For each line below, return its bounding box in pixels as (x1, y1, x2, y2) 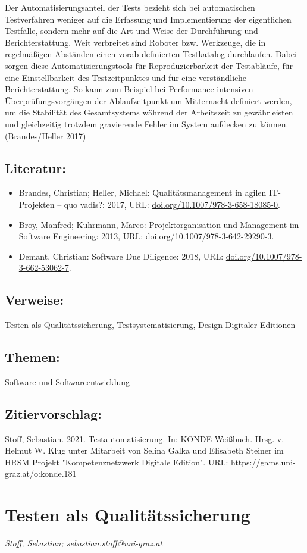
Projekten (18, 198, 55, 210)
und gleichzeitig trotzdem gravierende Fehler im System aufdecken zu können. (5, 117, 289, 130)
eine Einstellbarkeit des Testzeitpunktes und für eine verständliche (5, 71, 246, 83)
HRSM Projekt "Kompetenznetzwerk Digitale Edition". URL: (5, 455, 228, 468)
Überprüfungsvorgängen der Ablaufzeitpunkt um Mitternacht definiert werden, (5, 94, 292, 107)
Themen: (5, 348, 60, 366)
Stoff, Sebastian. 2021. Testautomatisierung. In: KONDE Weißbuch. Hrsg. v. (5, 432, 284, 445)
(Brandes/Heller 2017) (5, 129, 86, 142)
